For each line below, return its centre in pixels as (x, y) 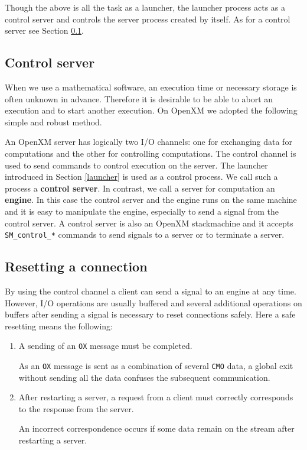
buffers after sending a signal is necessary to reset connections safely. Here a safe (150, 314)
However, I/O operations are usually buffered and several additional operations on (153, 302)
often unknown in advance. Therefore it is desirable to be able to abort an (139, 98)
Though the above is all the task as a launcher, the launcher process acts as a (145, 7)
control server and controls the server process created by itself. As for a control (148, 19)
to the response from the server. (76, 408)
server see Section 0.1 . (45, 30)
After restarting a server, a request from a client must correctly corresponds (156, 397)
